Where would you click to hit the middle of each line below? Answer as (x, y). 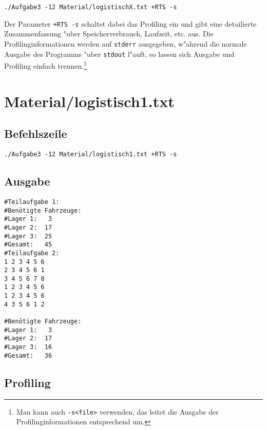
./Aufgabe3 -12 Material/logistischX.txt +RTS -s (91, 7)
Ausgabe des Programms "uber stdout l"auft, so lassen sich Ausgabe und (119, 54)
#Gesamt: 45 (28, 245)
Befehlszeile (36, 134)
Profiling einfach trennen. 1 (45, 65)
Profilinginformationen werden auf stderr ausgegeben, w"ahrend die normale (126, 43)
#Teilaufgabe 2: (32, 253)
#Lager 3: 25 (28, 236)
